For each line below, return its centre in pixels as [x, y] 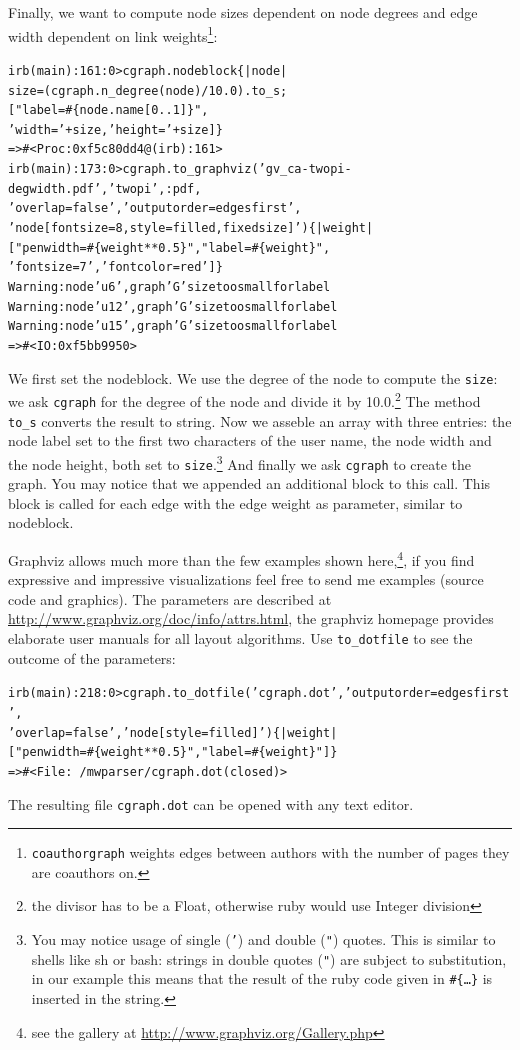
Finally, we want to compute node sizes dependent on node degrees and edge [243, 12]
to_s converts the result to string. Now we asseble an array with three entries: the [260, 420]
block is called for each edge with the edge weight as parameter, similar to [235, 502]
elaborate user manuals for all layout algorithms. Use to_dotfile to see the [240, 638]
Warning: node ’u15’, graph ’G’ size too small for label [173, 326]
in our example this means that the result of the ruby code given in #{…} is [262, 978]
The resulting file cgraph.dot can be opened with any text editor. [211, 803]
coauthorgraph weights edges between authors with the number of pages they [270, 852]
